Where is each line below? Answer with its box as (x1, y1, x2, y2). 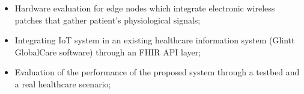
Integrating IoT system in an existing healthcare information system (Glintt (14, 34, 295, 46)
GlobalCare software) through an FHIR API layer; (14, 45, 201, 58)
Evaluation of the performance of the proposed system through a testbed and (14, 66, 300, 78)
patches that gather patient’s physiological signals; (14, 13, 201, 26)
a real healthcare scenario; (14, 77, 111, 90)
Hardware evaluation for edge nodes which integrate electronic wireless (14, 2, 275, 14)
